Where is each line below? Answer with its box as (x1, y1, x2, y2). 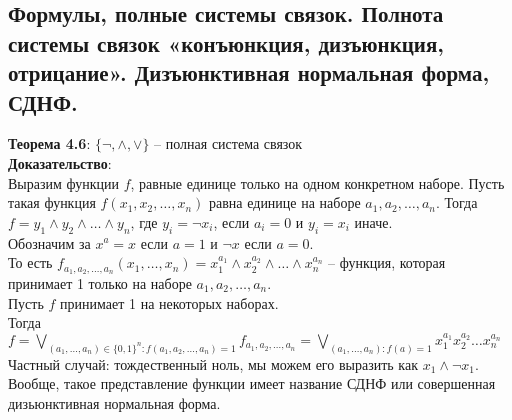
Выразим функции (8, 172, 119, 193)
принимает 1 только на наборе (8, 273, 192, 293)
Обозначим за (8, 232, 91, 253)
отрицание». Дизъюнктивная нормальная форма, (8, 57, 490, 88)
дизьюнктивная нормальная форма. (8, 393, 221, 414)
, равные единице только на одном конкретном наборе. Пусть (130, 172, 505, 193)
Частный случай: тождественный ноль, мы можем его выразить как (8, 353, 418, 374)
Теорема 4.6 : (8, 133, 91, 154)
